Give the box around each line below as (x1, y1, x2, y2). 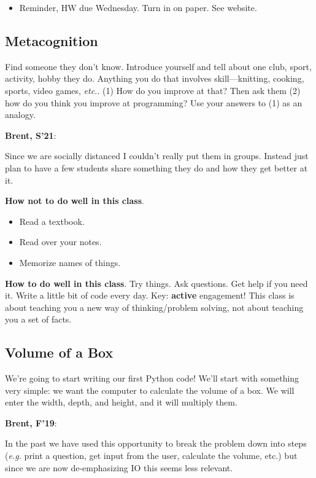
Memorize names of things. (19, 256, 121, 268)
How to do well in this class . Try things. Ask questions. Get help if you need (5, 276, 308, 289)
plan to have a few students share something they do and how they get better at (5, 161, 308, 174)
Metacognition (5, 31, 98, 50)
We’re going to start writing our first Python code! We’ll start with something (5, 372, 299, 385)
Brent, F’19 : (5, 416, 57, 429)
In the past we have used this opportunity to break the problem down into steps (5, 437, 307, 450)
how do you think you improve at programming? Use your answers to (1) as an (5, 96, 303, 109)
